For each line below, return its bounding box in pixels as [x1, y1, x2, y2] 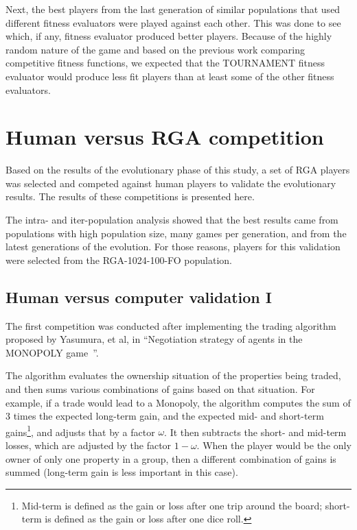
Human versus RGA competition [5, 123, 324, 151]
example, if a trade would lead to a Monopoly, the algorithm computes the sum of [5, 395, 351, 409]
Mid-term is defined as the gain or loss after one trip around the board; [21, 498, 323, 512]
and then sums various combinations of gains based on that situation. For [5, 382, 315, 396]
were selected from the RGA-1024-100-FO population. [5, 252, 233, 267]
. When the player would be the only [196, 438, 352, 453]
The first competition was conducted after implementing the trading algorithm [5, 318, 336, 333]
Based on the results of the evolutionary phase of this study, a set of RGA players [5, 162, 350, 177]
